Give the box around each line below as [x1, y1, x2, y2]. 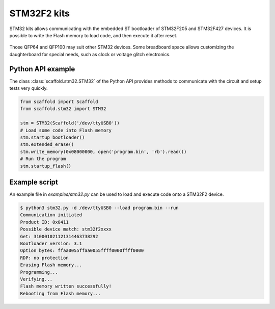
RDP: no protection [20, 255, 69, 261]
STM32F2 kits [9, 8, 70, 19]
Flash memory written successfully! [20, 284, 112, 289]
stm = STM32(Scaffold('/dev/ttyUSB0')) [20, 120, 120, 126]
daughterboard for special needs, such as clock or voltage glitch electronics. [9, 51, 171, 57]
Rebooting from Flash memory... [20, 291, 101, 296]
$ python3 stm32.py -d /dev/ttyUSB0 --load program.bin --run [20, 205, 179, 211]
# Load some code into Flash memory [20, 127, 112, 133]
